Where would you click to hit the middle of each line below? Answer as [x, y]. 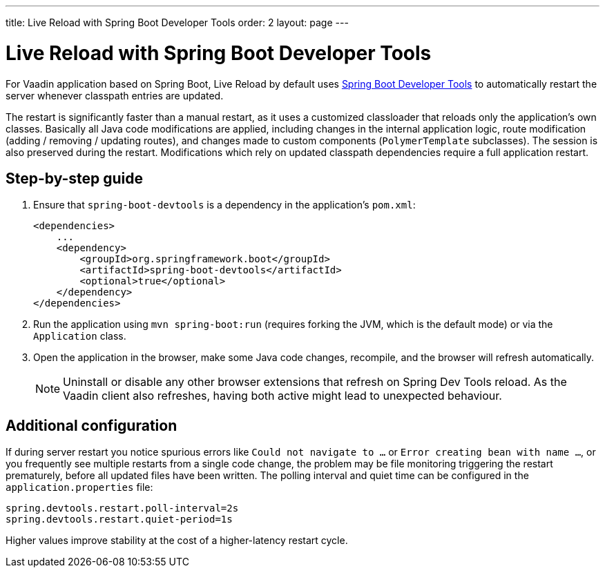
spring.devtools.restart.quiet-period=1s [119, 519]
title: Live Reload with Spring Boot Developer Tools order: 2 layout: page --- [177, 22]
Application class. [80, 336]
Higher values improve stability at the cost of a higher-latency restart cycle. [177, 541]
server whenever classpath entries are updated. [115, 95]
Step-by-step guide [75, 178]
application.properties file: [79, 487]
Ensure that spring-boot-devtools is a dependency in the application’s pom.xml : [224, 205]
